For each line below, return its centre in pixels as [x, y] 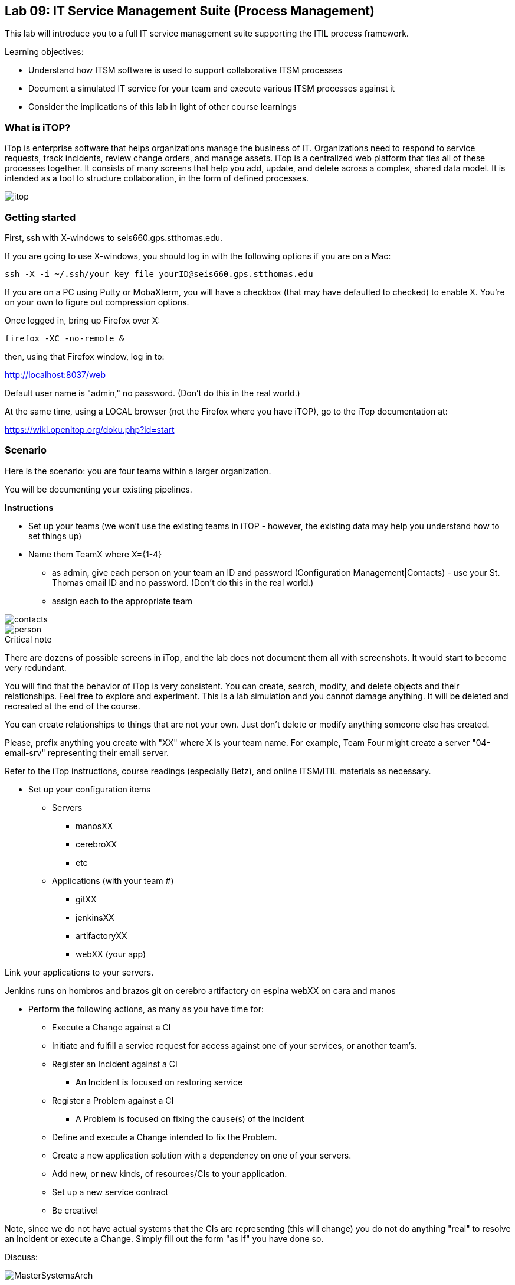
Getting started [40, 217]
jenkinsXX [95, 917]
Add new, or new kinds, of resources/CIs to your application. [170, 1173]
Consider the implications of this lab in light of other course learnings [163, 107]
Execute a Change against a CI [111, 1027]
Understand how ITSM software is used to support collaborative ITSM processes [185, 70]
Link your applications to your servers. [79, 972]
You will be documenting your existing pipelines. [99, 489]
